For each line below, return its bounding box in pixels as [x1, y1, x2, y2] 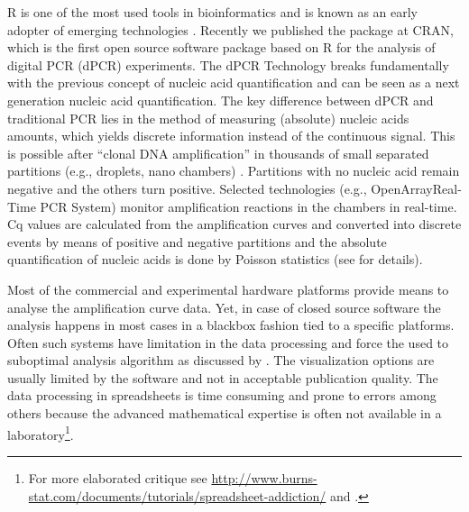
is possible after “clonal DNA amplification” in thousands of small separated [7, 143, 429, 162]
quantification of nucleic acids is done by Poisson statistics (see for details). [7, 250, 423, 269]
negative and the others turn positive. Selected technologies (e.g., [7, 178, 367, 197]
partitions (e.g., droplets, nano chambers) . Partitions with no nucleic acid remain [7, 161, 460, 180]
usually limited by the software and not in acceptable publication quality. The [7, 368, 438, 387]
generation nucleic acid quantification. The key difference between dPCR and [7, 90, 434, 109]
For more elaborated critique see [28, 468, 207, 487]
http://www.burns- [211, 468, 317, 487]
